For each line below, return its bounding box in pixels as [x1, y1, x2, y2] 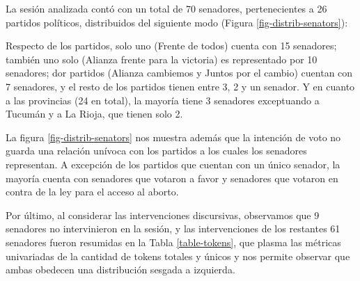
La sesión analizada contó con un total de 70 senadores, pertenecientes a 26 [6, 1, 327, 15]
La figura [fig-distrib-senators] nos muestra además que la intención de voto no [6, 129, 341, 144]
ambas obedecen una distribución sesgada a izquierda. [6, 262, 235, 277]
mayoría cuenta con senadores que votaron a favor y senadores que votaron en [6, 170, 338, 185]
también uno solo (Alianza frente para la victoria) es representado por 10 [6, 51, 318, 66]
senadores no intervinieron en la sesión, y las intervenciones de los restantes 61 [6, 221, 341, 236]
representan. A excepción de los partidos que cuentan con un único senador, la [6, 156, 341, 171]
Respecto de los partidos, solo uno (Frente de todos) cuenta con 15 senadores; [6, 38, 337, 53]
